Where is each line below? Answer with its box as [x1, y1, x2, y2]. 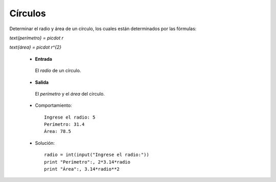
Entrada [35, 56, 52, 62]
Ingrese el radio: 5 [44, 114, 96, 120]
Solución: [35, 140, 55, 146]
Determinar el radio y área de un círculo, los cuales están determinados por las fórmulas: [9, 26, 197, 32]
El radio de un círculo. [35, 67, 81, 74]
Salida [35, 79, 49, 85]
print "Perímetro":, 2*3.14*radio [44, 159, 130, 165]
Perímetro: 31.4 [44, 122, 85, 127]
